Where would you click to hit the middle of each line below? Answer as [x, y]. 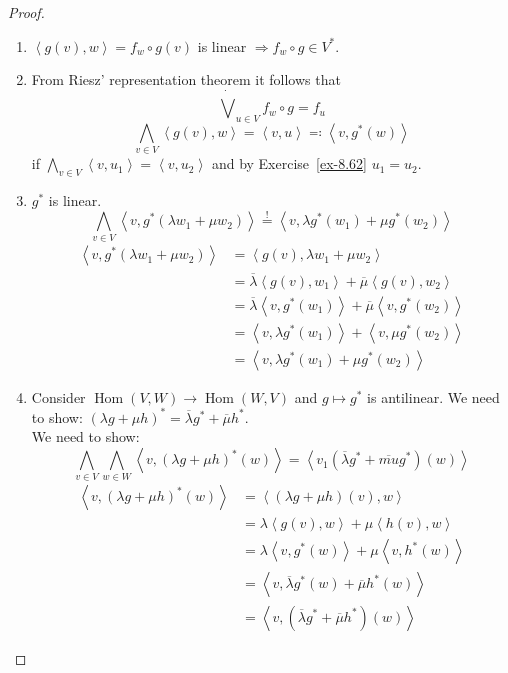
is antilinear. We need [433, 396]
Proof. [26, 12]
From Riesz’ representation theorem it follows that [186, 79]
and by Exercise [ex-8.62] [289, 163]
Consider [58, 396]
